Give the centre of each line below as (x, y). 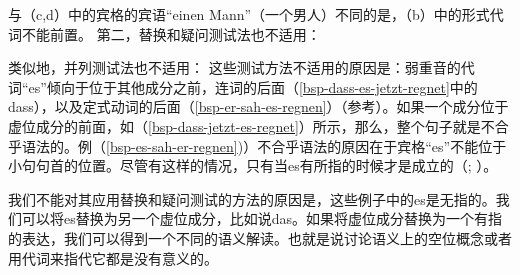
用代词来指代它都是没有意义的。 (113, 257)
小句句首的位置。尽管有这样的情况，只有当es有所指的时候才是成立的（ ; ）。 (253, 165)
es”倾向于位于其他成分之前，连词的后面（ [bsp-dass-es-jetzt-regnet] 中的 (253, 86)
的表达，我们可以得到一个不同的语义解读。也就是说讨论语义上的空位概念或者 (260, 237)
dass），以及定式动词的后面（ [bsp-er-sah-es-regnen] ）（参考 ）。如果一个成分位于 (258, 106)
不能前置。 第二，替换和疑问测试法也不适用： (171, 33)
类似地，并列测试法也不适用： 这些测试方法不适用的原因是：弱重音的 (234, 67)
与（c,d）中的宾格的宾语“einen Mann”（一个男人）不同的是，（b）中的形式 (249, 14)
